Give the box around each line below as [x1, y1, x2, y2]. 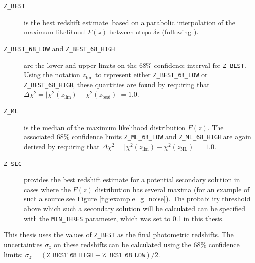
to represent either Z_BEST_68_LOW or [95, 69, 208, 80]
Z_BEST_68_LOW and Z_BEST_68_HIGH [4, 43, 115, 53]
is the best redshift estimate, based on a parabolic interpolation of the [24, 17, 236, 27]
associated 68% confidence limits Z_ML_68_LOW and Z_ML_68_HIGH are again [24, 131, 251, 142]
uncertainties [4, 239, 43, 249]
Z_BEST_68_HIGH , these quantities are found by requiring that [24, 79, 210, 89]
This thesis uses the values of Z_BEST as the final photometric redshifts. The [4, 230, 234, 240]
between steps [109, 27, 151, 37]
